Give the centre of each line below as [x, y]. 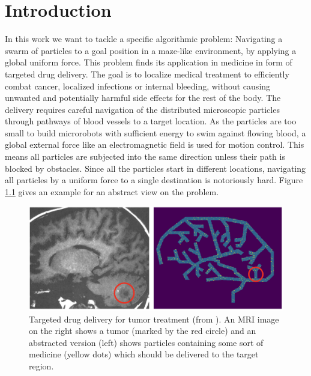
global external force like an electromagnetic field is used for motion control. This [155, 144]
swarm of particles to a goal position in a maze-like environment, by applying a [151, 50]
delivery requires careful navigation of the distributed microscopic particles [142, 109]
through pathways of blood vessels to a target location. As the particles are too [151, 121]
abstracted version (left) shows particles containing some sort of [146, 342]
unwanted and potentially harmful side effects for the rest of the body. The [143, 98]
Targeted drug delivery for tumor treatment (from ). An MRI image [154, 319]
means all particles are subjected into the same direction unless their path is [145, 156]
